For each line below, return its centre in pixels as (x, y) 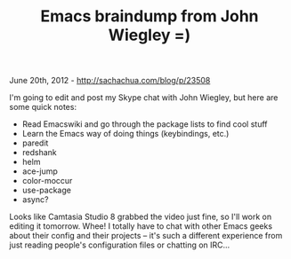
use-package (46, 190)
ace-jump (40, 171)
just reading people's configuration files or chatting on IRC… (120, 245)
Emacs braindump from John (150, 16)
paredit (35, 143)
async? (35, 200)
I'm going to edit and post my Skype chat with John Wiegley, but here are (144, 98)
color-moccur (47, 181)
